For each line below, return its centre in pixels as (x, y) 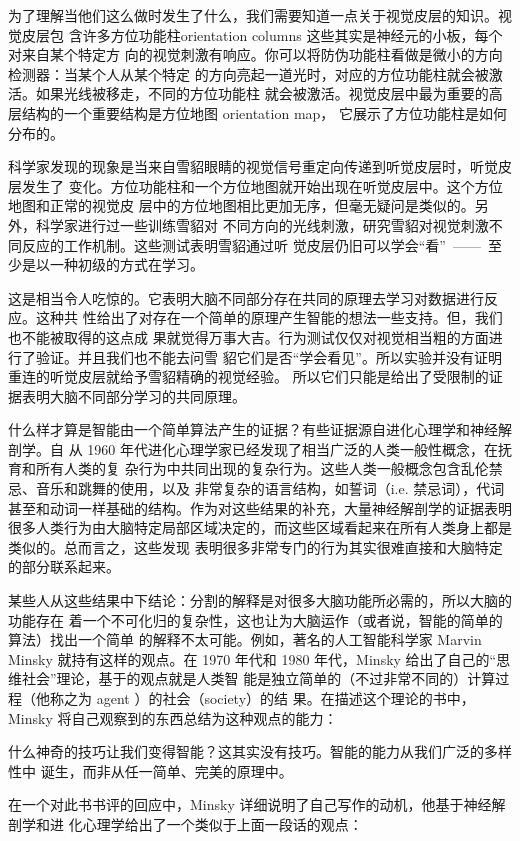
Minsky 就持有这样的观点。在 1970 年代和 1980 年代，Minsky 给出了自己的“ (252, 658)
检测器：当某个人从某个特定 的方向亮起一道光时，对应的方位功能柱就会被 (248, 73)
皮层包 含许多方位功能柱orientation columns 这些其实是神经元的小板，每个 (262, 34)
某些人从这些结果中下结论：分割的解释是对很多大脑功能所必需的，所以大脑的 (260, 600)
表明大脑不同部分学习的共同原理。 (133, 395)
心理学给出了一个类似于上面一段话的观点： (222, 823)
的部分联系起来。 (64, 566)
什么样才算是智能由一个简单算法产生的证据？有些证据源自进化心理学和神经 (253, 429)
